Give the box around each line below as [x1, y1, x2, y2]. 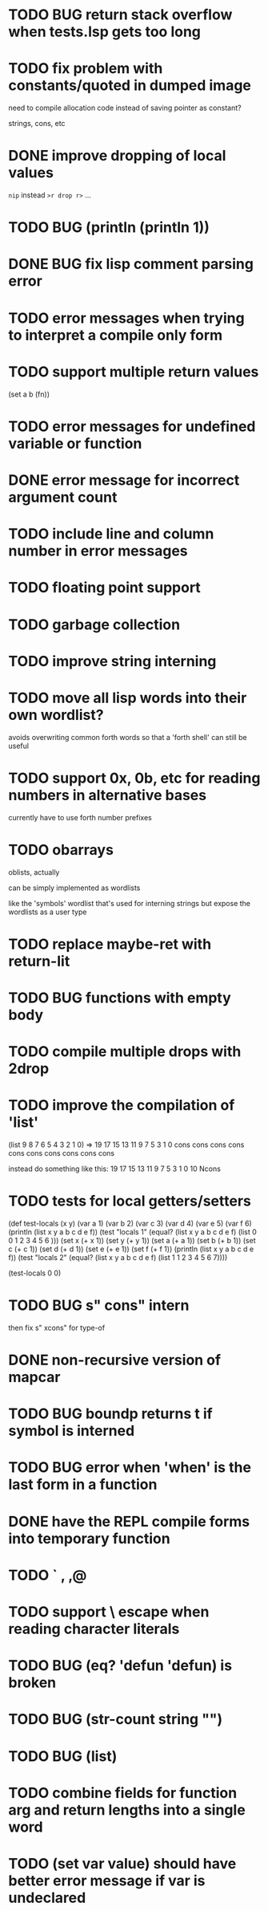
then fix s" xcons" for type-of [8, 1323, 106, 1332]
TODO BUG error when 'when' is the [8, 1458, 252, 1477]
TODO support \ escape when [8, 1603, 210, 1620]
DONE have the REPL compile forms [8, 1512, 250, 1531]
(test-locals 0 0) [8, 1268, 62, 1278]
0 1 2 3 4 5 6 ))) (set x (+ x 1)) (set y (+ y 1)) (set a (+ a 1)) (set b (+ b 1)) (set [8, 1235, 256, 1245]
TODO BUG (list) [8, 1747, 118, 1765]
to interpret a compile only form [8, 326, 223, 344]
